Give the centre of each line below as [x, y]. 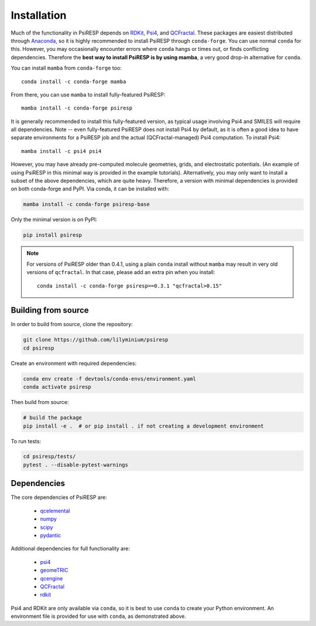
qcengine [51, 578]
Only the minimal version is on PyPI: [54, 220]
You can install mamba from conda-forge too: [66, 68]
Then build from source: [40, 402]
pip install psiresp [52, 235]
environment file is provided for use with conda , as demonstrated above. [99, 616]
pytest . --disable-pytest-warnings [76, 465]
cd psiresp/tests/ [49, 456]
